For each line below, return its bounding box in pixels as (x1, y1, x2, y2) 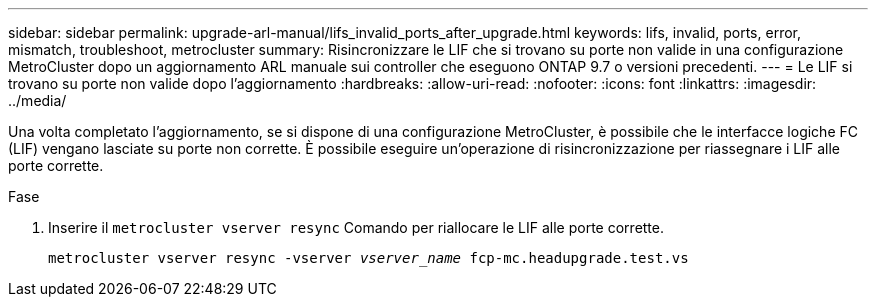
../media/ (8, 92, 67, 109)
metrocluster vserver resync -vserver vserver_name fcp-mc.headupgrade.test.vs (48, 250, 689, 266)
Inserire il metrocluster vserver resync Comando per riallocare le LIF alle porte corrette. (48, 219, 665, 236)
